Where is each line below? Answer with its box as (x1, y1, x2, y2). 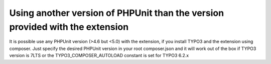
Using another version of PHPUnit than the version (9, 7, 224, 18)
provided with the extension (9, 21, 129, 32)
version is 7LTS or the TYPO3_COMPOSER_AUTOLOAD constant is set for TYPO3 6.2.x (9, 53, 189, 59)
